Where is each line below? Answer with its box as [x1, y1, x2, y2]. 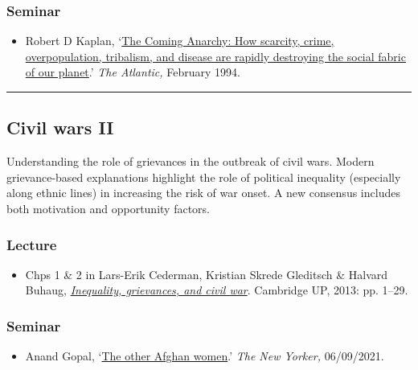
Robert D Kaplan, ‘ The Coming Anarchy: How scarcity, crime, [25, 32, 334, 49]
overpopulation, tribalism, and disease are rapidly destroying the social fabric [25, 47, 406, 64]
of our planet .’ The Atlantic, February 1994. [25, 64, 240, 80]
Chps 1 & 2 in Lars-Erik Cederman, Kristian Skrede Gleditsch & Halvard [25, 265, 388, 282]
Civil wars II [6, 115, 114, 140]
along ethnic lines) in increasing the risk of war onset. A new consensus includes [6, 184, 400, 201]
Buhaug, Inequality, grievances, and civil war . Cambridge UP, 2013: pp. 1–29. [25, 282, 408, 298]
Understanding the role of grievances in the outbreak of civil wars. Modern [6, 153, 375, 170]
